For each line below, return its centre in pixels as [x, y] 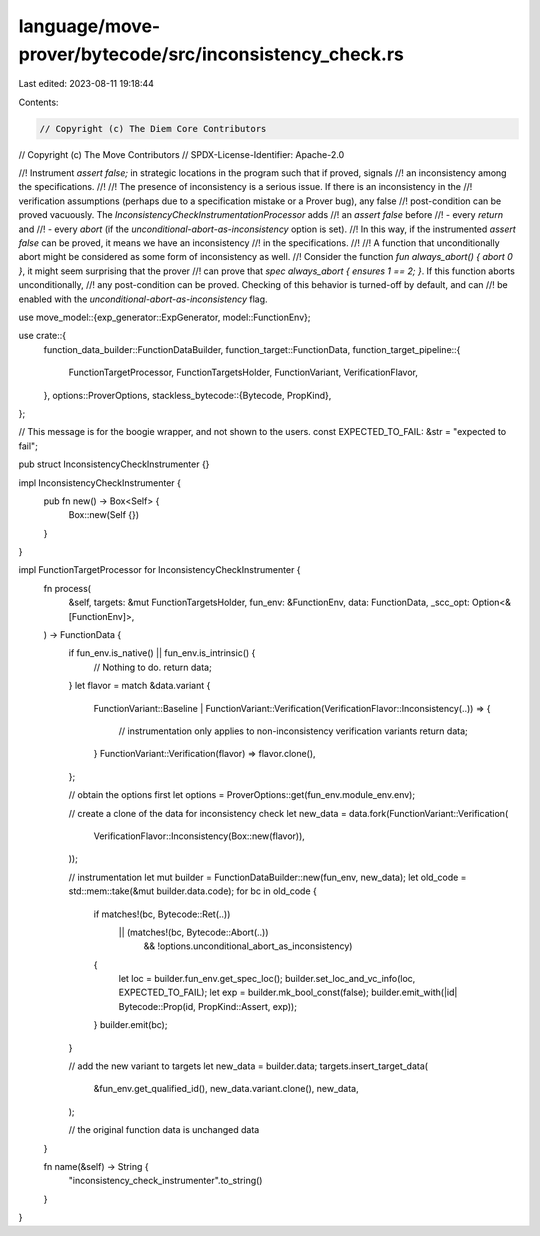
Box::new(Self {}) [104, 515]
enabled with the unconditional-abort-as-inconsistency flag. [143, 299]
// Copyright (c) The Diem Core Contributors [153, 128]
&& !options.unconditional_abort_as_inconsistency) [248, 946]
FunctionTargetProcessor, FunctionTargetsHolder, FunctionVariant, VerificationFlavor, [243, 372]
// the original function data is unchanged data [164, 1130]
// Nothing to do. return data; [152, 667]
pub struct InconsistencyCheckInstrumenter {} [114, 464]
